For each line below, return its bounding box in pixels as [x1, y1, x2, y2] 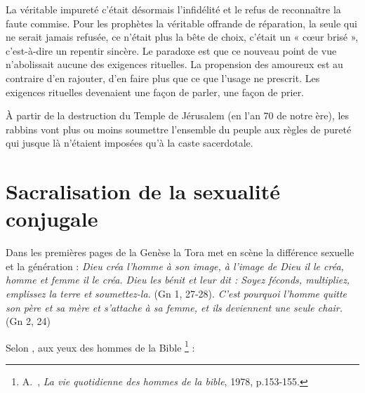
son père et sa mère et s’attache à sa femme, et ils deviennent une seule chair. [6, 300, 343, 314]
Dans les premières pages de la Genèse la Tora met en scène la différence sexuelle [6, 245, 354, 260]
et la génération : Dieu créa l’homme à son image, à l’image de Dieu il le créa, [6, 258, 344, 273]
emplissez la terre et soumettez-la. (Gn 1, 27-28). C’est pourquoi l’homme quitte [6, 286, 347, 301]
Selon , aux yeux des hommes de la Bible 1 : [6, 338, 195, 354]
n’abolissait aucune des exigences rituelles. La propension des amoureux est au [6, 57, 343, 72]
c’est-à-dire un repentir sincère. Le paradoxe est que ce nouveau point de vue [6, 43, 337, 58]
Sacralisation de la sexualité [6, 177, 280, 206]
